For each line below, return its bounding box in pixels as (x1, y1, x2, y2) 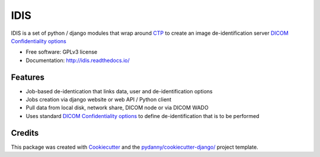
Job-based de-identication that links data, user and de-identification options (25, 87, 213, 94)
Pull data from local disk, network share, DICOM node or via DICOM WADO (25, 104, 209, 112)
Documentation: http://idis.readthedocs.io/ (25, 57, 130, 64)
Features (11, 72, 44, 82)
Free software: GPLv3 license (25, 48, 98, 55)
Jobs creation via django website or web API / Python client (25, 96, 172, 103)
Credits (11, 127, 39, 138)
